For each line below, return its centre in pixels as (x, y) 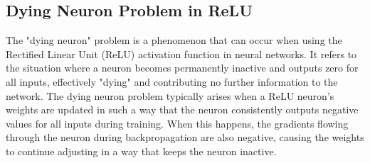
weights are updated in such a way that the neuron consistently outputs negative (182, 109)
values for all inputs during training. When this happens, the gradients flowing (177, 123)
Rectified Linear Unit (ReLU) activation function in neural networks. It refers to (181, 54)
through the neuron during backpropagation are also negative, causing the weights (185, 137)
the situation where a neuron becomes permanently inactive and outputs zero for (182, 68)
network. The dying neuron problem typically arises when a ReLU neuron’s (170, 95)
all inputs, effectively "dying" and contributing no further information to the (172, 81)
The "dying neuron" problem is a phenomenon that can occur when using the (174, 40)
